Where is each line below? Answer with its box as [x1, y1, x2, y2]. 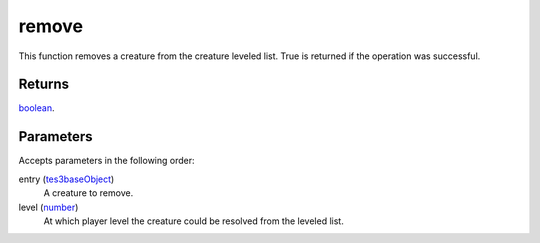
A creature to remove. [43, 187, 134, 199]
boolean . [18, 102, 55, 114]
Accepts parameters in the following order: [18, 155, 195, 167]
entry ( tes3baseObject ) [18, 173, 115, 185]
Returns [18, 76, 70, 93]
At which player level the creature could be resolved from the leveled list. [43, 215, 344, 227]
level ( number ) [18, 201, 79, 213]
